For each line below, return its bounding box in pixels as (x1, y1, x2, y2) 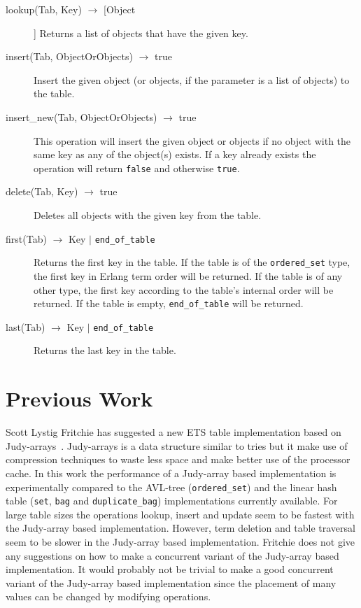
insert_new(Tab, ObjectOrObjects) (6, 109, 157, 124)
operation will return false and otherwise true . (34, 160, 240, 175)
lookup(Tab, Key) (6, 2, 82, 16)
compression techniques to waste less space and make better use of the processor (6, 452, 351, 467)
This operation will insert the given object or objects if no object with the (34, 133, 351, 148)
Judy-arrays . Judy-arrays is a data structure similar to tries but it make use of (6, 438, 348, 453)
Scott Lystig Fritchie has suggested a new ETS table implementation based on (6, 425, 341, 439)
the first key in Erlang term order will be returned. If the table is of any (34, 268, 343, 283)
